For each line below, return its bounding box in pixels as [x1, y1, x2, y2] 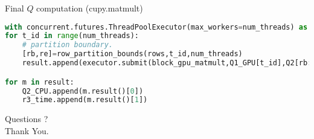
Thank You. [5, 124, 49, 137]
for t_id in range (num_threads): [5, 31, 139, 40]
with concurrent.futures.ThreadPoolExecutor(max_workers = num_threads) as [5, 22, 308, 31]
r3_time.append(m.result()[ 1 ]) [22, 95, 148, 105]
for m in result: [5, 77, 74, 86]
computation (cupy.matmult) [36, 2, 143, 14]
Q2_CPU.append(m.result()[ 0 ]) [22, 86, 144, 95]
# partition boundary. [22, 40, 113, 50]
